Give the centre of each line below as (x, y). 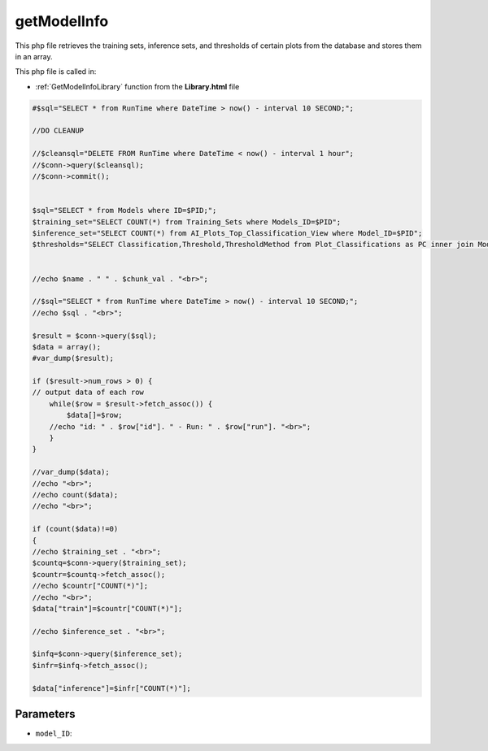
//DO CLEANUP (58, 131)
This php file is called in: (56, 72)
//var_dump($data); (71, 472)
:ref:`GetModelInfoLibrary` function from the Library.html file (137, 86)
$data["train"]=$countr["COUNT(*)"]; (107, 608)
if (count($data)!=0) (75, 529)
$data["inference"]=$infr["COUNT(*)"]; (111, 688)
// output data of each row (88, 393)
